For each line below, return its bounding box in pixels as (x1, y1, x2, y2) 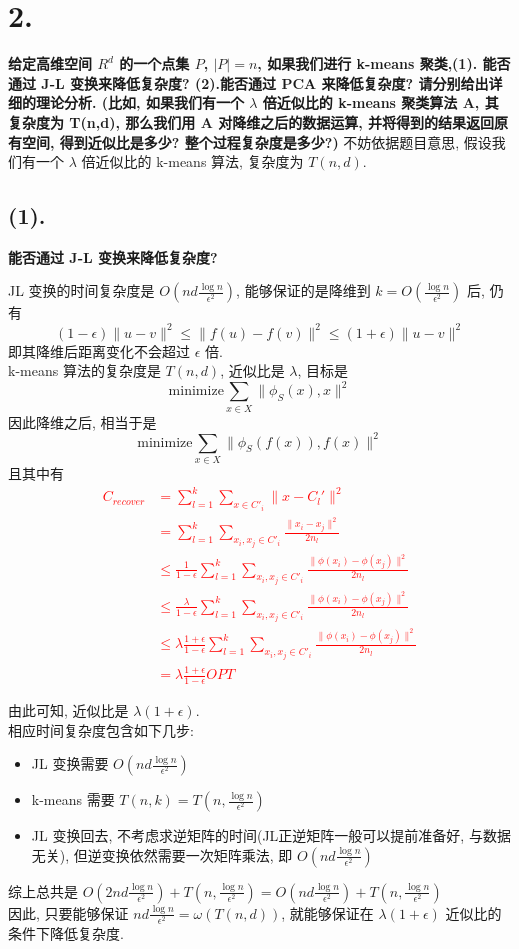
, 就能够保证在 (281, 902, 374, 923)
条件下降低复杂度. (8, 922, 124, 943)
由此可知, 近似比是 (8, 699, 129, 720)
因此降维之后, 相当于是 (8, 411, 157, 432)
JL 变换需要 (31, 753, 109, 774)
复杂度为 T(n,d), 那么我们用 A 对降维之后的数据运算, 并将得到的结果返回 (8, 111, 494, 132)
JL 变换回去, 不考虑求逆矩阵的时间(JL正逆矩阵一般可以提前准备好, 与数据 (31, 825, 511, 846)
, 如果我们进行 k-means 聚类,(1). (257, 53, 478, 74)
